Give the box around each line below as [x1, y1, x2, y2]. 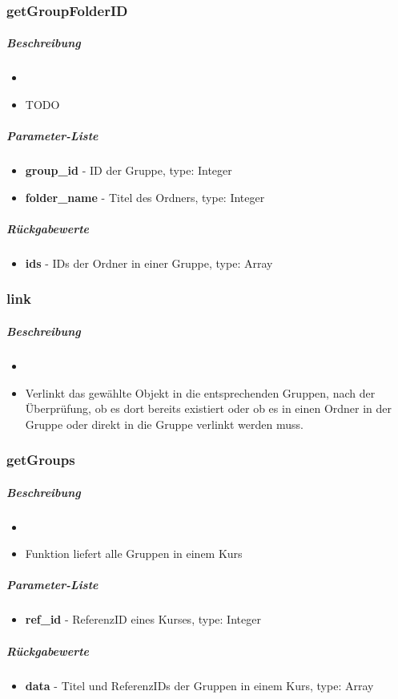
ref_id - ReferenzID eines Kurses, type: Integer [25, 611, 261, 628]
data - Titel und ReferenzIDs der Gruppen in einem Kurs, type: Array [25, 677, 374, 693]
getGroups [6, 450, 75, 470]
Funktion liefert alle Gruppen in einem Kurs [25, 545, 243, 562]
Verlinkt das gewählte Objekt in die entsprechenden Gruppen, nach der [25, 384, 376, 401]
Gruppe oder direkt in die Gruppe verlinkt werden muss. [25, 415, 304, 432]
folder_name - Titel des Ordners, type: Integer [25, 188, 265, 205]
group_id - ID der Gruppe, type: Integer [25, 162, 232, 179]
